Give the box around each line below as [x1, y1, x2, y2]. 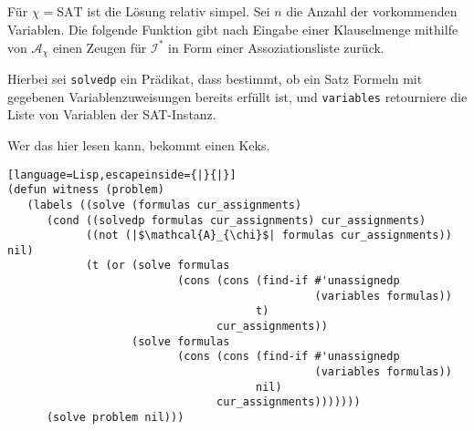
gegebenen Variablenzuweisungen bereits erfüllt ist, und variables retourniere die [7, 87, 468, 106]
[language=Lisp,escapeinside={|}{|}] [7, 168, 237, 181]
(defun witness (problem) [7, 183, 164, 197]
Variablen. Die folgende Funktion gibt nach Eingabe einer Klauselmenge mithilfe [7, 19, 458, 38]
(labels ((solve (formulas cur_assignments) [26, 198, 302, 211]
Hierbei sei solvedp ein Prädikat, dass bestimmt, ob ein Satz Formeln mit [7, 69, 423, 88]
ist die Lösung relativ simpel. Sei [87, 2, 270, 21]
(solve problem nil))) [46, 411, 184, 425]
